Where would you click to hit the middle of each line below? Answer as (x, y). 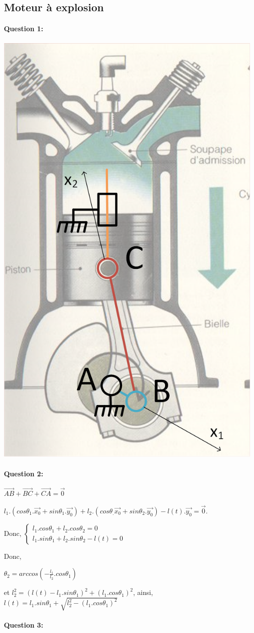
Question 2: (24, 473)
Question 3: (24, 625)
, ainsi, (143, 592)
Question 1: (24, 29)
